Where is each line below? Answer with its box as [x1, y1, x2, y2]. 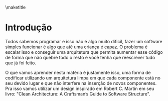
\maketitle [5, 5, 26, 10]
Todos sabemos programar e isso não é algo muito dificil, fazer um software [5, 38, 162, 44]
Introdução [5, 22, 52, 33]
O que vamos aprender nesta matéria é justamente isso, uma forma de [5, 69, 151, 75]
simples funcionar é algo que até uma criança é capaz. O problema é [5, 44, 148, 50]
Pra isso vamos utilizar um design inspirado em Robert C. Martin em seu [5, 85, 154, 91]
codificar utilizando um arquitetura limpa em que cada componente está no [5, 75, 160, 81]
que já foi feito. [5, 60, 36, 66]
